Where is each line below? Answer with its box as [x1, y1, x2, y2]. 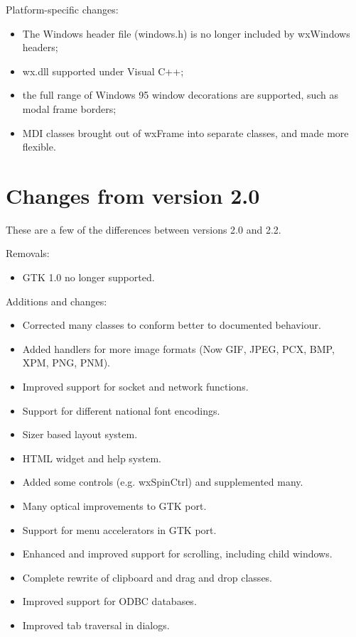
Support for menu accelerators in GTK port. [22, 522, 217, 537]
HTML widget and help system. [22, 450, 161, 465]
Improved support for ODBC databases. [22, 594, 197, 609]
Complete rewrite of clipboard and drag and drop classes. [22, 570, 273, 584]
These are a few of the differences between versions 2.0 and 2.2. [6, 222, 281, 236]
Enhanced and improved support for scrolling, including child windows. [22, 546, 333, 561]
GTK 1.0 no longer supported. [22, 270, 155, 285]
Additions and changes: [6, 293, 107, 308]
